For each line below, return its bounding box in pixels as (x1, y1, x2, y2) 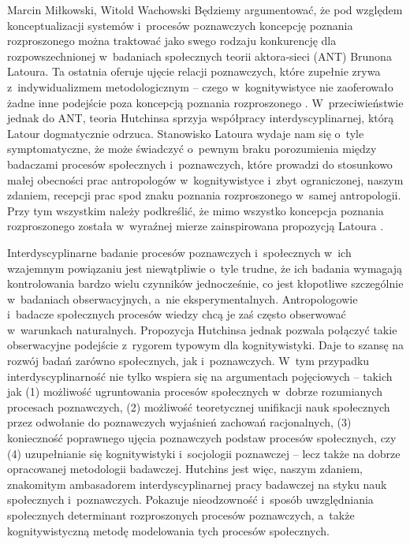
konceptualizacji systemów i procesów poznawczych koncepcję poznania (7, 17, 353, 33)
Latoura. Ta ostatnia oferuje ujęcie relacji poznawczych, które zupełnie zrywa (7, 63, 381, 80)
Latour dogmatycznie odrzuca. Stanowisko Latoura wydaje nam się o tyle (7, 125, 364, 141)
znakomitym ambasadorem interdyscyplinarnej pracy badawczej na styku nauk (7, 475, 387, 492)
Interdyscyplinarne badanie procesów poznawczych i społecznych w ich (7, 244, 352, 260)
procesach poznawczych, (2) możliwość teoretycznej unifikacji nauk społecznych (7, 398, 390, 415)
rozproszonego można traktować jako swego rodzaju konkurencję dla (7, 32, 337, 49)
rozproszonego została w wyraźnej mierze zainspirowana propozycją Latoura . (7, 218, 384, 234)
